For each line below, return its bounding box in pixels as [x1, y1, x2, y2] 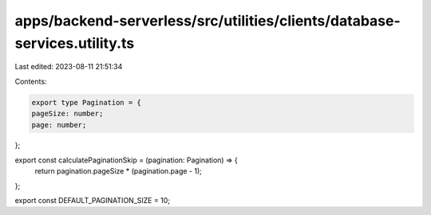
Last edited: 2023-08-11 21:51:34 [14, 62, 123, 72]
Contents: [14, 76, 47, 86]
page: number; [31, 120, 87, 129]
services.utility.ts [14, 34, 135, 52]
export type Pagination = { [31, 98, 141, 107]
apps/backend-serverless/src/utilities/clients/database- [14, 12, 401, 29]
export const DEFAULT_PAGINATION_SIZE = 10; [14, 196, 171, 205]
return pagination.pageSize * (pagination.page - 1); [34, 166, 203, 176]
